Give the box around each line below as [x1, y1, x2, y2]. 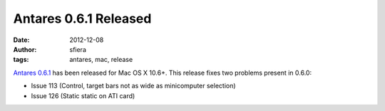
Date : [13, 36, 30, 44]
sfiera [69, 45, 87, 53]
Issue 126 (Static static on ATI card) [31, 91, 135, 100]
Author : [13, 45, 37, 53]
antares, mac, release [69, 55, 133, 64]
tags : [13, 55, 29, 64]
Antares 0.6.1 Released [13, 11, 152, 26]
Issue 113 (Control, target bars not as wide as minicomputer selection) [31, 82, 236, 90]
